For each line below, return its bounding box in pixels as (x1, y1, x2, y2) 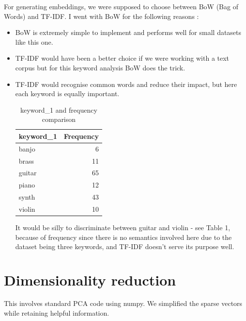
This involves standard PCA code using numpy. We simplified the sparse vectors (4, 298, 243, 308)
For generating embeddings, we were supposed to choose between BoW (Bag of (4, 1, 238, 11)
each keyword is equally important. (15, 88, 120, 99)
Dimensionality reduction (4, 270, 176, 290)
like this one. (15, 36, 53, 47)
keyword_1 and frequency (20, 104, 97, 115)
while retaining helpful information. (4, 307, 109, 318)
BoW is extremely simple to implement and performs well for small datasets (15, 27, 242, 37)
